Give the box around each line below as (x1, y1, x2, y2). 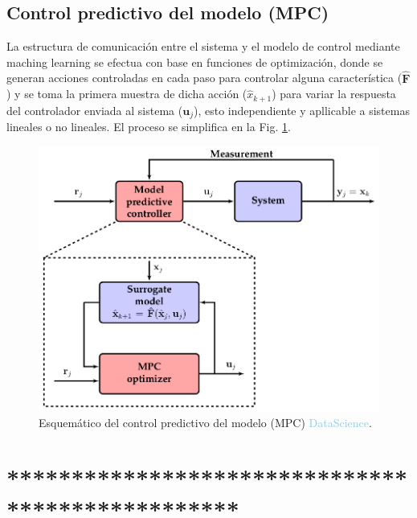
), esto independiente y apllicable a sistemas (193, 101, 410, 118)
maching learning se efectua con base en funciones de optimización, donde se (6, 53, 383, 70)
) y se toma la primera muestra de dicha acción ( (6, 85, 247, 102)
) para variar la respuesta (272, 85, 396, 102)
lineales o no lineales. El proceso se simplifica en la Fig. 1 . (6, 118, 291, 135)
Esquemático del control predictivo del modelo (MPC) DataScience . (39, 414, 372, 431)
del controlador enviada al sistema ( (6, 101, 183, 118)
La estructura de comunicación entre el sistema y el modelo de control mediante (6, 38, 400, 55)
